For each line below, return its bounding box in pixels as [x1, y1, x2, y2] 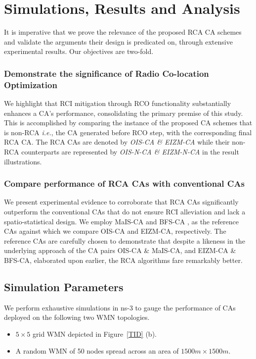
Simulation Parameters [4, 279, 124, 294]
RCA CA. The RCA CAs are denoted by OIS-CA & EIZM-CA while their [4, 137, 230, 147]
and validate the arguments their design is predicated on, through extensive [4, 36, 233, 47]
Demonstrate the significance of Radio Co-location [4, 67, 209, 79]
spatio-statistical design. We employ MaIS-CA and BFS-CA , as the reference [4, 216, 239, 226]
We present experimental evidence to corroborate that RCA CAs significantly [4, 197, 239, 207]
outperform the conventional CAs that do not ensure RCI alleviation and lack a [4, 206, 246, 217]
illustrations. [4, 156, 42, 166]
